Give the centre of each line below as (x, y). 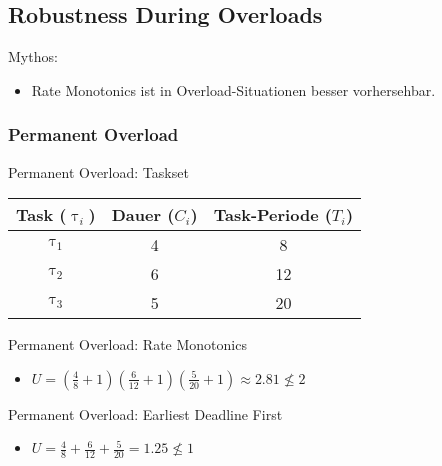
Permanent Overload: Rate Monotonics (127, 344)
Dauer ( (143, 215)
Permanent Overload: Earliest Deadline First (145, 413)
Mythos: (33, 56)
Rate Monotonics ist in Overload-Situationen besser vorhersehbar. (233, 89)
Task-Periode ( (272, 215)
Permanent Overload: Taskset (98, 171)
